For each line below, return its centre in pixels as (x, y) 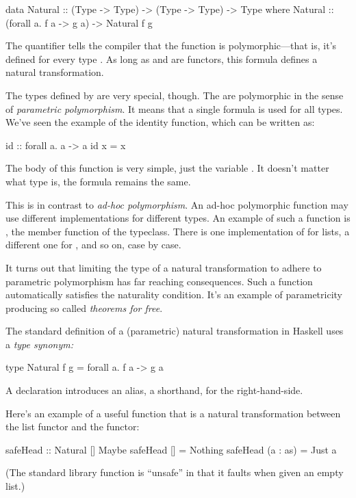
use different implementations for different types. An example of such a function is (178, 218)
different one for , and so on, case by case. (93, 245)
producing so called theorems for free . (84, 307)
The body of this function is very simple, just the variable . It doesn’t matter (167, 168)
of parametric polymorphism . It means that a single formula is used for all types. (174, 108)
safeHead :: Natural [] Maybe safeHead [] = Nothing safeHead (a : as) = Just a (171, 449)
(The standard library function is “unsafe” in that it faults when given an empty (175, 472)
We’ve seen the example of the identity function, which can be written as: (160, 122)
